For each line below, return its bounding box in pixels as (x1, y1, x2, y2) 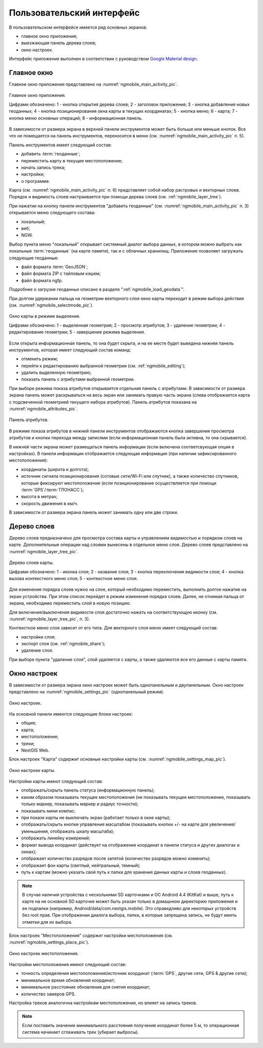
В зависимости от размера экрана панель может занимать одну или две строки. (9, 509, 179, 515)
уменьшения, (21, 828, 49, 834)
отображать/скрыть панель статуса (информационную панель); (21, 787, 155, 793)
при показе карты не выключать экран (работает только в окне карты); (21, 815, 170, 821)
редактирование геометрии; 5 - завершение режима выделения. (9, 329, 146, 335)
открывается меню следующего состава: (9, 210, 96, 215)
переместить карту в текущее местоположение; (21, 157, 123, 163)
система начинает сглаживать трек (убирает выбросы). (22, 1029, 139, 1035)
